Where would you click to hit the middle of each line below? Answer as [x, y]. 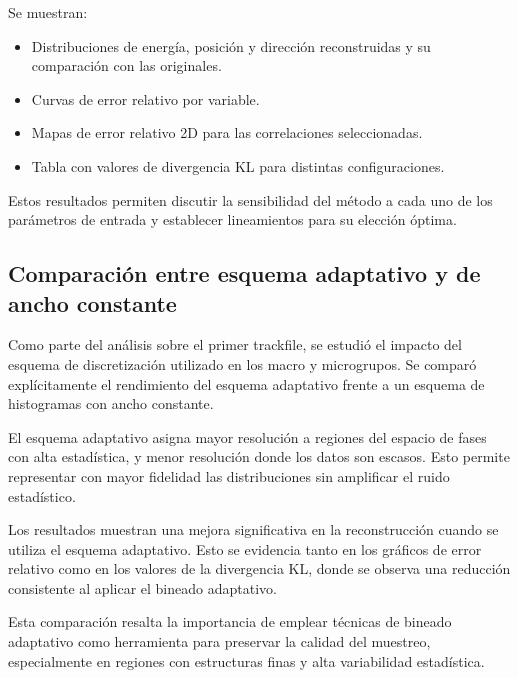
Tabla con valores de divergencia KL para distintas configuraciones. [238, 165]
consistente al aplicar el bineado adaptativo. [142, 587]
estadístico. [42, 495]
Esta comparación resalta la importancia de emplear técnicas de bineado [230, 621]
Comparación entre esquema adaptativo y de [244, 273]
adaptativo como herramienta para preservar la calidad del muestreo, [219, 641]
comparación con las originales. [126, 65]
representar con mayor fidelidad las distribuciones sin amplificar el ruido [229, 475]
